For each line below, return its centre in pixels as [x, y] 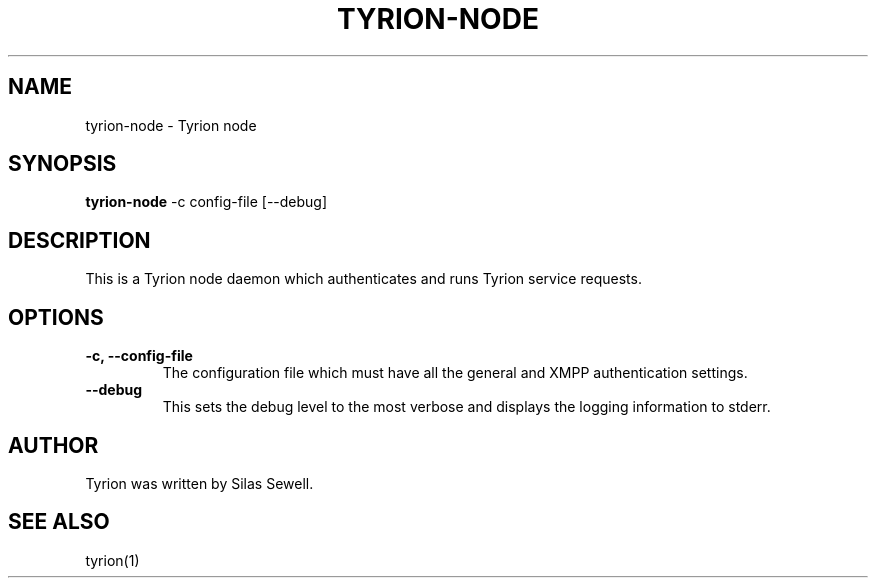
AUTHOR [53, 445]
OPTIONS [56, 317]
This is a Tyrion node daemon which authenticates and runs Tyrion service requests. [363, 279]
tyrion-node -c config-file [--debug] [206, 202]
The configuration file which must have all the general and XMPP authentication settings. [455, 373]
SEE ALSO [59, 522]
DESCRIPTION [79, 240]
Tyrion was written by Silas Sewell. [199, 483]
